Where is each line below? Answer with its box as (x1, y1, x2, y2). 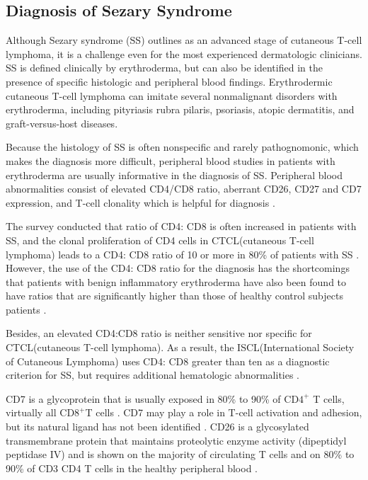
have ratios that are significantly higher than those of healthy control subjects (6, 288, 343, 303)
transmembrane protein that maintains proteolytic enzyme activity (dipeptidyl (6, 433, 347, 447)
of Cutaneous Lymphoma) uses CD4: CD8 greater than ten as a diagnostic (6, 353, 330, 368)
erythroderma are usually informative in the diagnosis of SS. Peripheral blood (6, 167, 343, 182)
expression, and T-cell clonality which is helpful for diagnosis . (6, 195, 275, 210)
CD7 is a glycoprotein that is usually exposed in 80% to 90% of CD (6, 391, 299, 406)
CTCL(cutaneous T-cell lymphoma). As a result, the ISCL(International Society (6, 340, 355, 355)
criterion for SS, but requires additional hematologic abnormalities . (6, 367, 300, 382)
